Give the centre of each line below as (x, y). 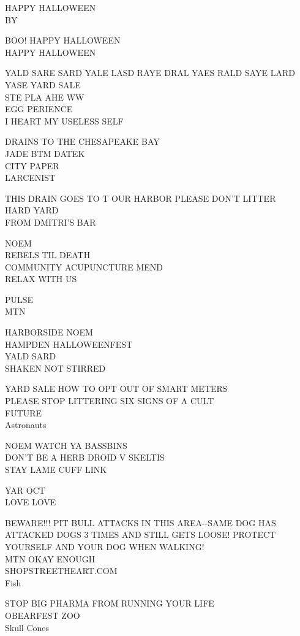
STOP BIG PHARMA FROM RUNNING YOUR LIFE (110, 603)
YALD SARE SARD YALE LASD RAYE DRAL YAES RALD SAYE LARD (150, 73)
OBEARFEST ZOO (43, 615)
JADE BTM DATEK (45, 153)
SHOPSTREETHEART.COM (61, 571)
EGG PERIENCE (39, 109)
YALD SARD (31, 356)
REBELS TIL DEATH (48, 255)
